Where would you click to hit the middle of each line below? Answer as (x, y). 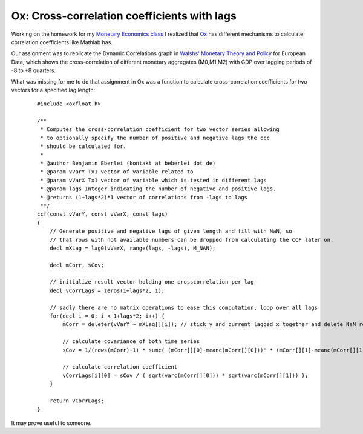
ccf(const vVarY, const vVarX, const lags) (103, 214)
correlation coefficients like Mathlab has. (62, 42)
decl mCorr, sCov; (77, 265)
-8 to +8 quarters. (34, 70)
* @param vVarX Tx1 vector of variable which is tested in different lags (153, 180)
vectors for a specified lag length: (53, 90)
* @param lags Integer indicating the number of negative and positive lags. (158, 189)
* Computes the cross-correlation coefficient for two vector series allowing (160, 129)
